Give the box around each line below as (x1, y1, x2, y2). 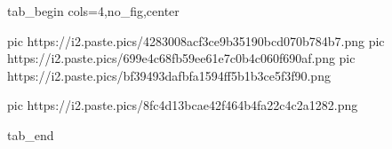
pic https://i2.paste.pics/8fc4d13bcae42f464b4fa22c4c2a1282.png (7, 96, 358, 114)
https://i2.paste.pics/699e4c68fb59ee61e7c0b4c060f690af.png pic (7, 49, 356, 67)
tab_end (7, 125, 54, 144)
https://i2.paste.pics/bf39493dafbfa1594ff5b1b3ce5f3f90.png (7, 66, 331, 84)
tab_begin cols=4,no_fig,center (7, 2, 180, 20)
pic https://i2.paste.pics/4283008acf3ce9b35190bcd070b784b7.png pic (7, 31, 385, 50)
